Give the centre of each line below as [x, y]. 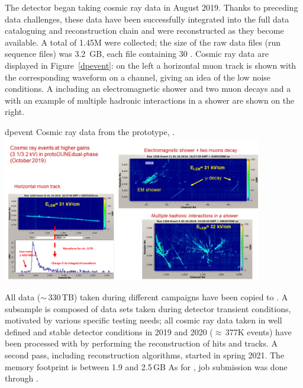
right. [15, 112]
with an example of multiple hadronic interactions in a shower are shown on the [150, 100]
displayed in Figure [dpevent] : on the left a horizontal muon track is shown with [151, 65]
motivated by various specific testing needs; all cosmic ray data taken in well [144, 320]
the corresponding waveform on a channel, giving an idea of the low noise [138, 77]
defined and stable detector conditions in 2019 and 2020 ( [109, 331]
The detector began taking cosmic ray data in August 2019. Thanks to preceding [151, 7]
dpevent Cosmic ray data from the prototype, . [90, 131]
